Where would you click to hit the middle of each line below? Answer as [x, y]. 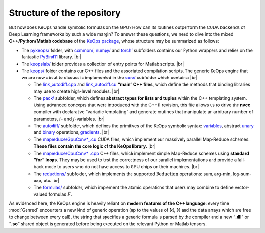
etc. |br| [52, 181]
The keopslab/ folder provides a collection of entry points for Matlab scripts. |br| [103, 64]
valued [40, 194]
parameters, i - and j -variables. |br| [69, 119]
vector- [242, 187]
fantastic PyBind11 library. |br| [52, 57]
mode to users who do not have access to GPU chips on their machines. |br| [122, 167]
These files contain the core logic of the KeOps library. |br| [94, 146]
